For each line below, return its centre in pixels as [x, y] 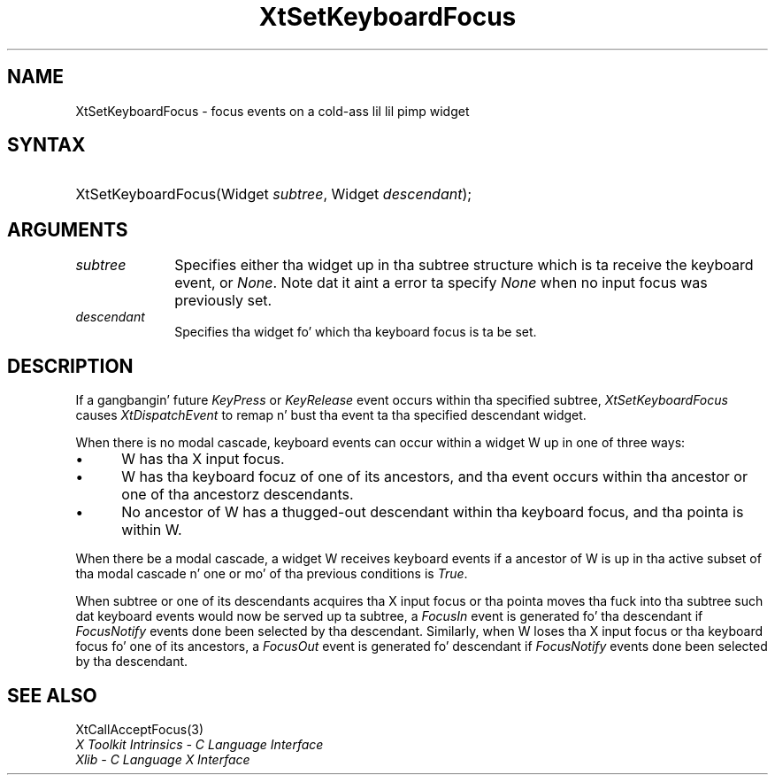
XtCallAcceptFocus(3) [139, 729]
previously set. [223, 301]
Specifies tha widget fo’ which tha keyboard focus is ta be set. [356, 332]
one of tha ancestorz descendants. [238, 495]
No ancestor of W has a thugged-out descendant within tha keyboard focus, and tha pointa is [433, 512]
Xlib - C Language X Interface [163, 759]
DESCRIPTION [70, 366]
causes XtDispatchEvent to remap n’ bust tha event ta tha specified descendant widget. [331, 415]
